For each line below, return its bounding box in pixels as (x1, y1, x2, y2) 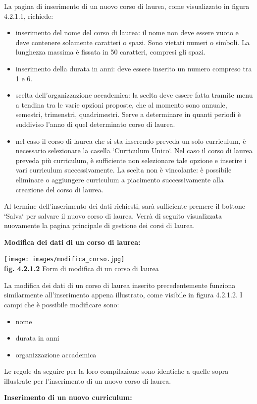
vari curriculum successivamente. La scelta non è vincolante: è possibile (15, 165, 232, 175)
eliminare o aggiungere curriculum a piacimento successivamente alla (15, 174, 224, 184)
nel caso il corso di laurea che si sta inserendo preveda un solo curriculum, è (15, 135, 246, 146)
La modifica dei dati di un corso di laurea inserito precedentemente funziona (4, 280, 236, 290)
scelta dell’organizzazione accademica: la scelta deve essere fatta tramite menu (15, 90, 253, 100)
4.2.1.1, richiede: (4, 10, 53, 21)
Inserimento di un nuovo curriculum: (4, 392, 132, 403)
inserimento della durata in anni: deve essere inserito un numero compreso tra (15, 63, 252, 73)
